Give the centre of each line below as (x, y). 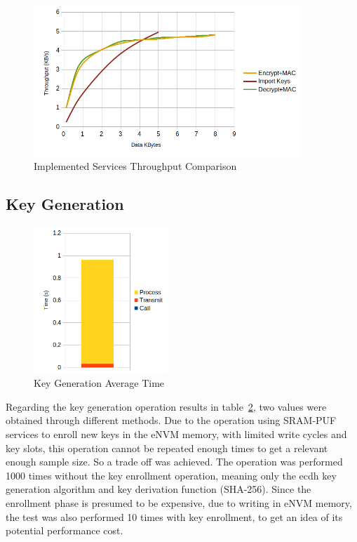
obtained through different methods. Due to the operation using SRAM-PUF (171, 420)
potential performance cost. (65, 530)
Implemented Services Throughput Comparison (135, 166)
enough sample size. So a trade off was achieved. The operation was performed (174, 462)
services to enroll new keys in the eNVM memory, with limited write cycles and (176, 434)
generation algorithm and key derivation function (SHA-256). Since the (159, 489)
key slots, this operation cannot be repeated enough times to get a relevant (167, 448)
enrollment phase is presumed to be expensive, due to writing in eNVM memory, (179, 502)
